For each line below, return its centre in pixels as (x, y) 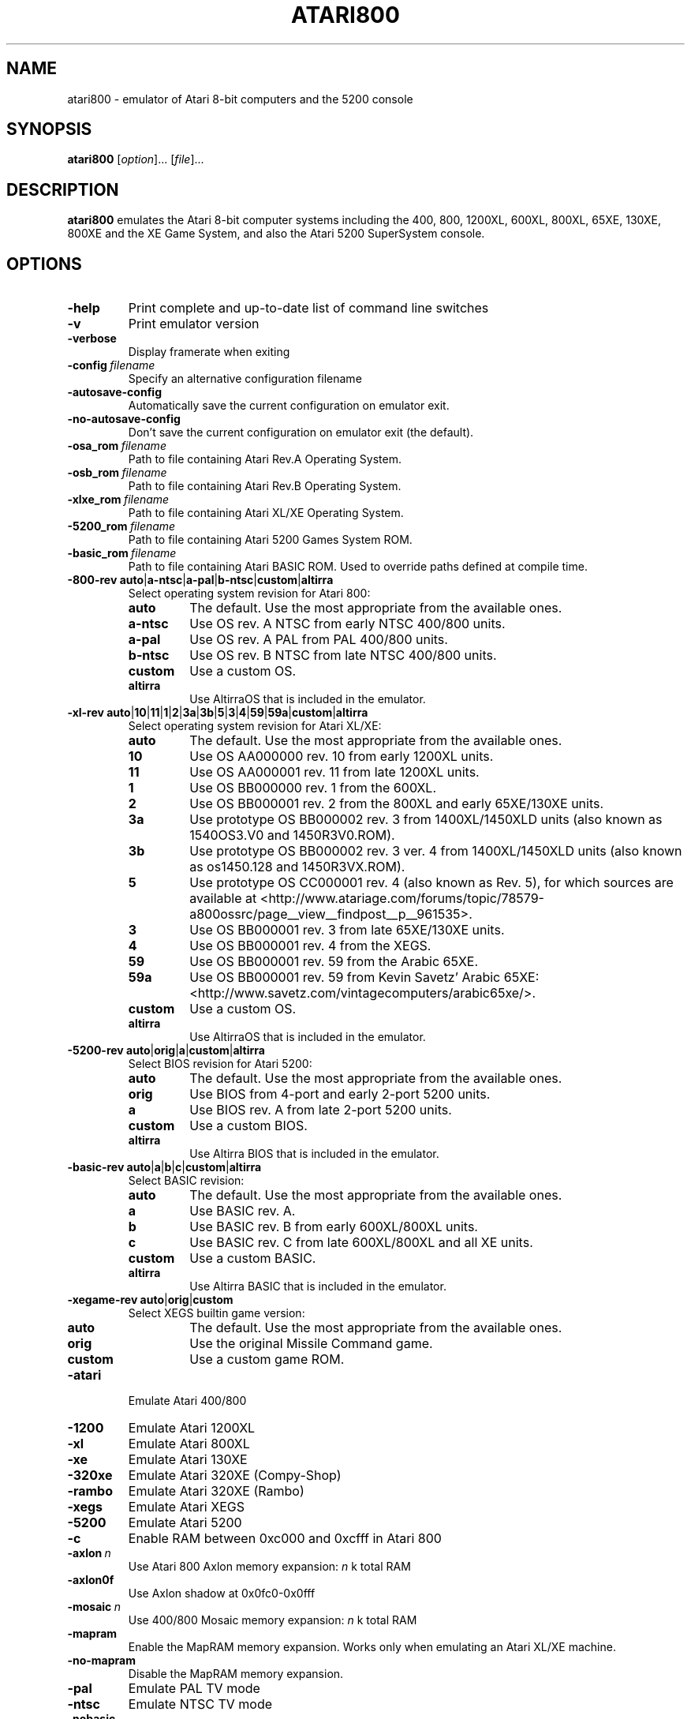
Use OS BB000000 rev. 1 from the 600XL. (313, 788)
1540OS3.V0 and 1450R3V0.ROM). (292, 835)
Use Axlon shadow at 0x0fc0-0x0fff (222, 1594)
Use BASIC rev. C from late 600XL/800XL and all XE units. (361, 1243)
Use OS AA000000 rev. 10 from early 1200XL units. (342, 757)
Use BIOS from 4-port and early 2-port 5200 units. (340, 1094)
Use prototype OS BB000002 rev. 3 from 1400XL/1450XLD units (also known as (426, 820)
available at (223, 899)
